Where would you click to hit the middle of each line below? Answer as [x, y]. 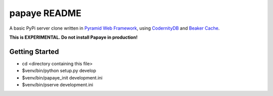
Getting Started [34, 52]
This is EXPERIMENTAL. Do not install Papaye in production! [74, 37]
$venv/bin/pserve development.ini [58, 85]
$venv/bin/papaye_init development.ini [62, 77]
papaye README [45, 13]
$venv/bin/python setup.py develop [59, 71]
